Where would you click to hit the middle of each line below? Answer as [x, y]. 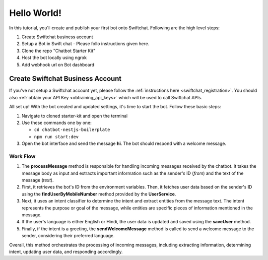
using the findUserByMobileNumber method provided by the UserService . [99, 194]
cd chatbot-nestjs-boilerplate [72, 130]
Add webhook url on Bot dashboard [58, 65]
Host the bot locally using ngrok [54, 58]
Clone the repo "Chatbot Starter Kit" [59, 51]
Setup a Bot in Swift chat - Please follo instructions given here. [86, 44]
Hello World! [35, 13]
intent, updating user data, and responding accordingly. [66, 252]
